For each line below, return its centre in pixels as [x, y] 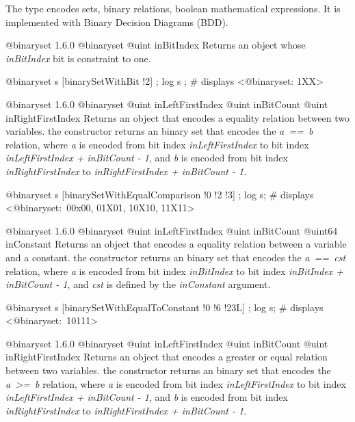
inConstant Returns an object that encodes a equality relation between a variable [176, 244]
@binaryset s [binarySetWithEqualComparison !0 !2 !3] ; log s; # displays [160, 194]
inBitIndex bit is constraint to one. [78, 58]
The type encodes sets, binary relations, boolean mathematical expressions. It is [173, 8]
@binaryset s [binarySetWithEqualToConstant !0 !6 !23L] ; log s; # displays [165, 307]
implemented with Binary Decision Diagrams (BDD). [117, 22]
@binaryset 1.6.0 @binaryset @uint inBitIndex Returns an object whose [156, 45]
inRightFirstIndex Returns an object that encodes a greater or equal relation [167, 357]
